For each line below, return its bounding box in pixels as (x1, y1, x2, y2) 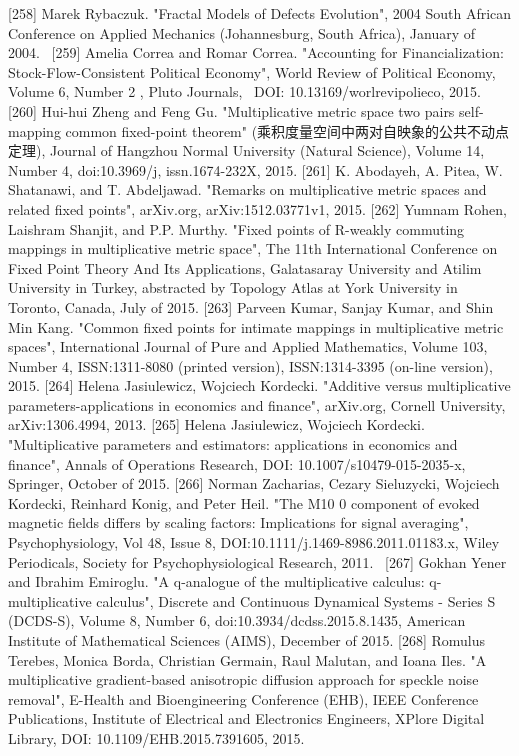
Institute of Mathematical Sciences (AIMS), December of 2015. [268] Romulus (8, 630, 486, 650)
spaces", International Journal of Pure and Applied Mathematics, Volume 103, (8, 336, 488, 357)
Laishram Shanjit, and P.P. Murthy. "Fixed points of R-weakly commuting (8, 218, 465, 239)
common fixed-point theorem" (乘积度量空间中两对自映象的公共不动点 (65, 120, 510, 141)
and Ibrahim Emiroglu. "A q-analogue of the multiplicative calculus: (8, 571, 425, 592)
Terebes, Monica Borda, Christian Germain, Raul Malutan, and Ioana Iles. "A (8, 649, 487, 670)
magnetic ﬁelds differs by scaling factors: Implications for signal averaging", (8, 512, 469, 533)
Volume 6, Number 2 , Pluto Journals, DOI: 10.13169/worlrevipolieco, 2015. (8, 81, 481, 102)
